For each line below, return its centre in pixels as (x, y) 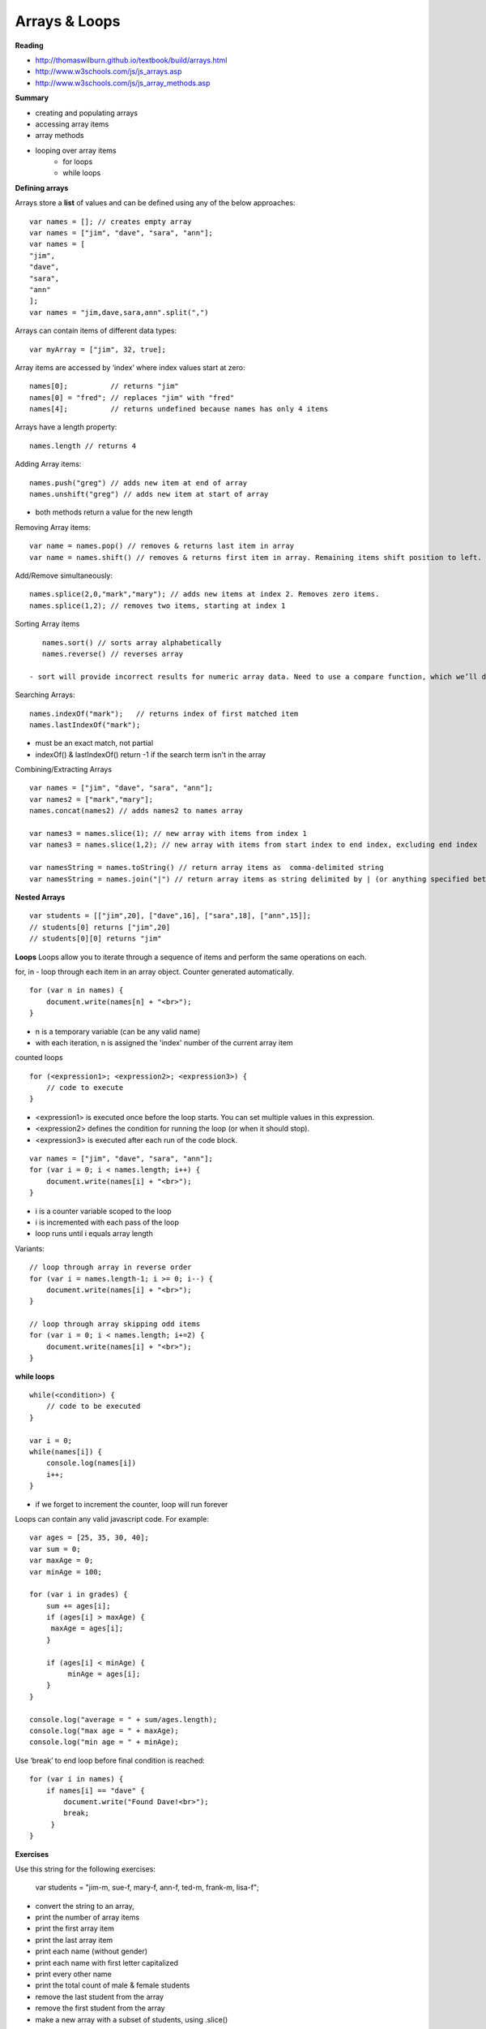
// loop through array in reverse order (111, 1267)
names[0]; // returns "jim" (104, 386)
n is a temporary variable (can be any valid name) (118, 1032)
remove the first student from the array (100, 2008)
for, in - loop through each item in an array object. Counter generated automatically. (155, 971)
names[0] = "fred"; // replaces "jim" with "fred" (132, 397)
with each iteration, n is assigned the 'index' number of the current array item (164, 1042)
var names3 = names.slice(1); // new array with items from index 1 (168, 834)
